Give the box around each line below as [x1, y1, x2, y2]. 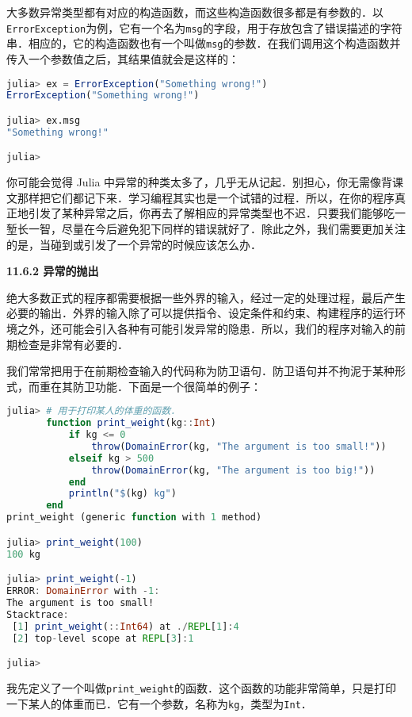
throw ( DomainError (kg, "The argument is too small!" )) [91, 440, 387, 452]
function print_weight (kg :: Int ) [46, 417, 216, 429]
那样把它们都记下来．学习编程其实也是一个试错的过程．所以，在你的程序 [17, 189, 395, 205]
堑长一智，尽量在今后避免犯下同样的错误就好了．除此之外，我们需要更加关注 [6, 220, 406, 236]
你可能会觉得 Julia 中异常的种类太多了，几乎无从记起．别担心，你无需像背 [6, 174, 393, 190]
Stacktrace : [6, 608, 69, 620]
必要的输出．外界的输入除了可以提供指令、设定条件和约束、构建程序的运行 [6, 305, 395, 321]
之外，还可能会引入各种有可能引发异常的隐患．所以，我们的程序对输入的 [17, 320, 395, 336]
